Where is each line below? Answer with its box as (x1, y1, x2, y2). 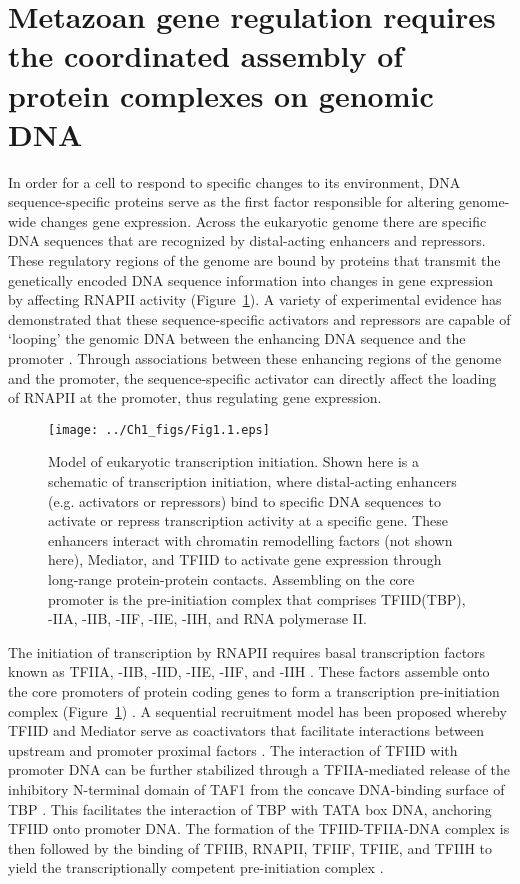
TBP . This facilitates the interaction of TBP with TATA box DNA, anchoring (8, 798, 492, 819)
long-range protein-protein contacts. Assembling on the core (48, 569, 415, 590)
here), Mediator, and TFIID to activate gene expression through (48, 549, 442, 570)
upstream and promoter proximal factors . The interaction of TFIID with (8, 739, 458, 760)
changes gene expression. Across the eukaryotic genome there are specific (40, 210, 487, 231)
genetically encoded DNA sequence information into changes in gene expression (8, 269, 494, 290)
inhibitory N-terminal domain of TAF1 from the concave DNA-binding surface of (8, 778, 505, 799)
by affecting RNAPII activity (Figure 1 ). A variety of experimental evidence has (8, 289, 502, 310)
